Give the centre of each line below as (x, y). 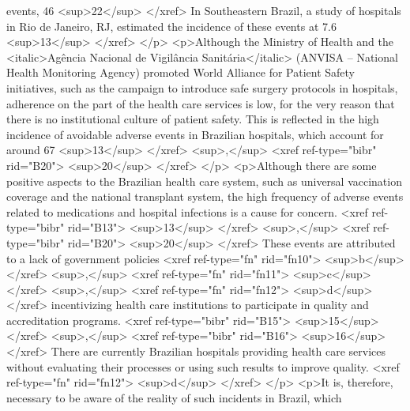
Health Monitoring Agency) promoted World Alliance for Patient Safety (181, 72)
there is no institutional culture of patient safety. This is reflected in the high (193, 119)
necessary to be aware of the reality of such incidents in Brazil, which (174, 397)
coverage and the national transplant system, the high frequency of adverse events (205, 196)
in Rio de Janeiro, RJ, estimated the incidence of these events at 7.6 (171, 26)
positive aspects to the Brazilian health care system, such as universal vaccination (204, 181)
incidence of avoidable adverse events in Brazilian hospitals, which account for (195, 134)
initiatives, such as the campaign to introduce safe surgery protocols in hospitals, (202, 87)
